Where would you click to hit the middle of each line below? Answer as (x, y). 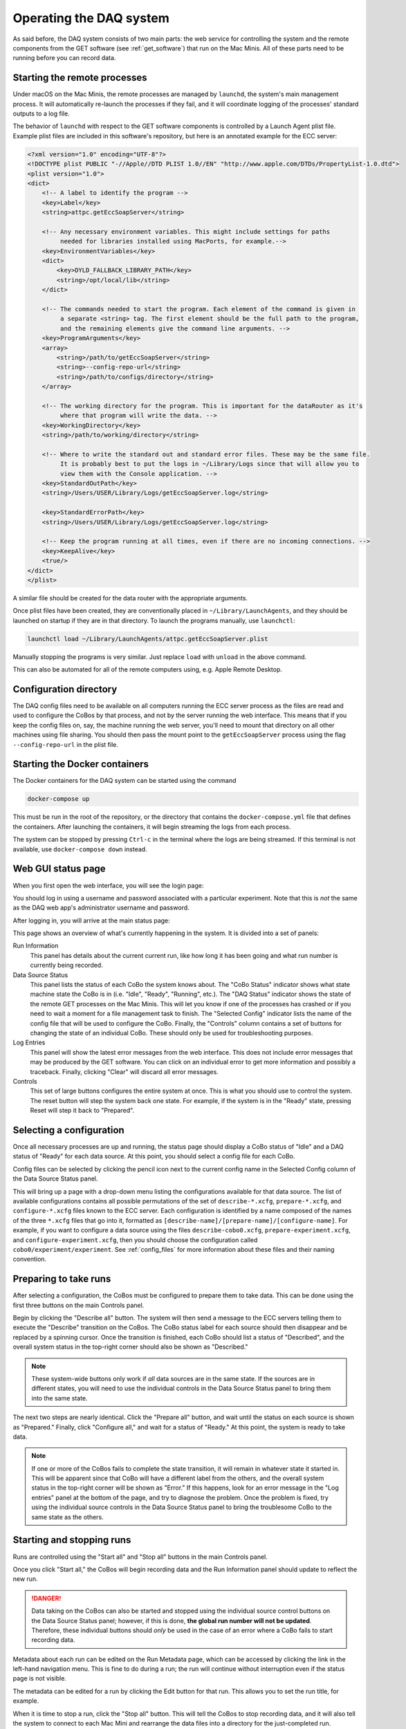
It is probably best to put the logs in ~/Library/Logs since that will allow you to (210, 464)
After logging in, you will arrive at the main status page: (92, 921)
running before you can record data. (64, 58)
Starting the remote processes (80, 78)
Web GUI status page (59, 869)
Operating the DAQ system (91, 18)
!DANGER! (46, 1598)
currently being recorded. (66, 965)
